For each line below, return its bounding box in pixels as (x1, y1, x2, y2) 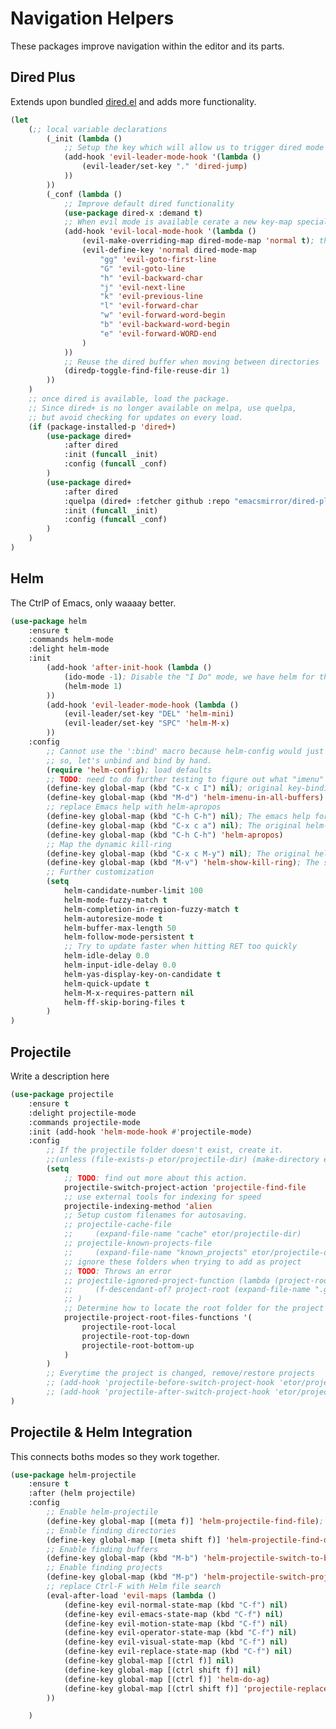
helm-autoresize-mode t (63, 913, 163, 924)
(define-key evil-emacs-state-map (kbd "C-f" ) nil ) (63, 1609, 284, 1619)
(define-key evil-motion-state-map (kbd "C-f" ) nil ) (63, 1618, 288, 1629)
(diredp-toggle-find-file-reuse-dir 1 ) (63, 366, 230, 376)
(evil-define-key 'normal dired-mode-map (81, 245, 257, 255)
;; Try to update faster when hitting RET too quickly (63, 942, 298, 952)
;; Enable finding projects (46, 1563, 163, 1573)
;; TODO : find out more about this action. (63, 1173, 248, 1183)
